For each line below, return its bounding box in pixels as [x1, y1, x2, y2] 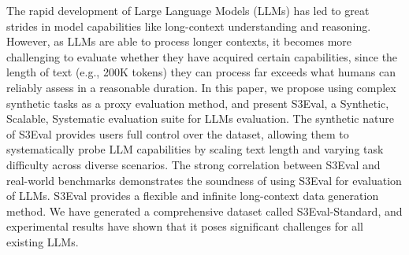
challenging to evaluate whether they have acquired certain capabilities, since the [6, 48, 398, 65]
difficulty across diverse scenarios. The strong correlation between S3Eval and [6, 156, 381, 172]
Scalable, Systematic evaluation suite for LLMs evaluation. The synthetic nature [6, 110, 394, 127]
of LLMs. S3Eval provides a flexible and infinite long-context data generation [6, 187, 379, 204]
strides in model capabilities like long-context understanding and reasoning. [6, 17, 371, 34]
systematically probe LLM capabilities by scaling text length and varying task [6, 141, 384, 157]
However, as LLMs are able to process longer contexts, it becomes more [6, 33, 352, 50]
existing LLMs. [6, 233, 79, 249]
